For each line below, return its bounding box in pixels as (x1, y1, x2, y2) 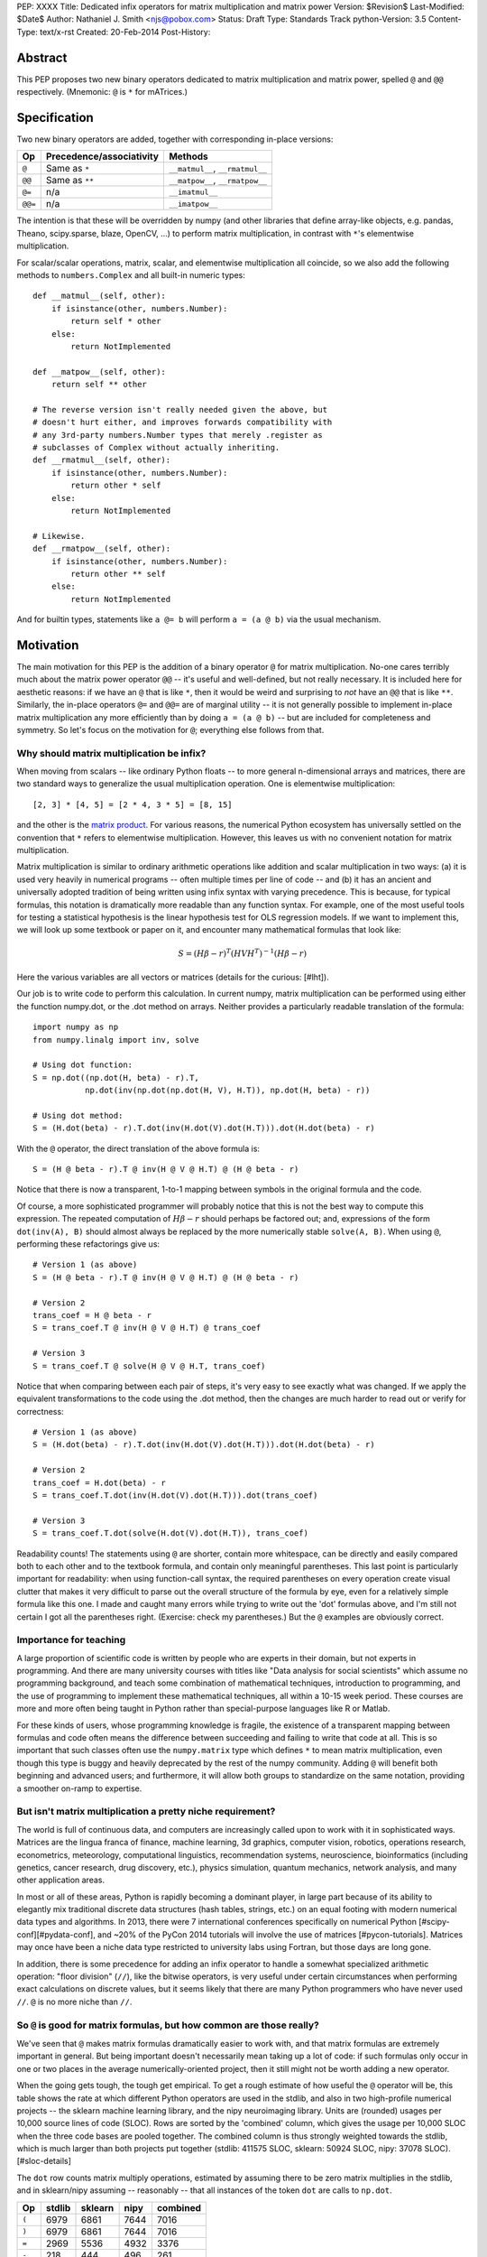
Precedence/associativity (45, 150, 160, 163)
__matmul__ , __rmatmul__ (168, 163, 268, 175)
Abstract (16, 50, 68, 65)
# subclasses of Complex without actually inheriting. (32, 442, 280, 453)
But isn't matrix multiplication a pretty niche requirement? (16, 1806, 276, 1818)
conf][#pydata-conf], (16, 1928, 96, 1940)
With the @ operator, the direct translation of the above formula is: (16, 1143, 261, 1154)
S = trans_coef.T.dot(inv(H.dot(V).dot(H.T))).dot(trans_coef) (32, 1491, 318, 1500)
